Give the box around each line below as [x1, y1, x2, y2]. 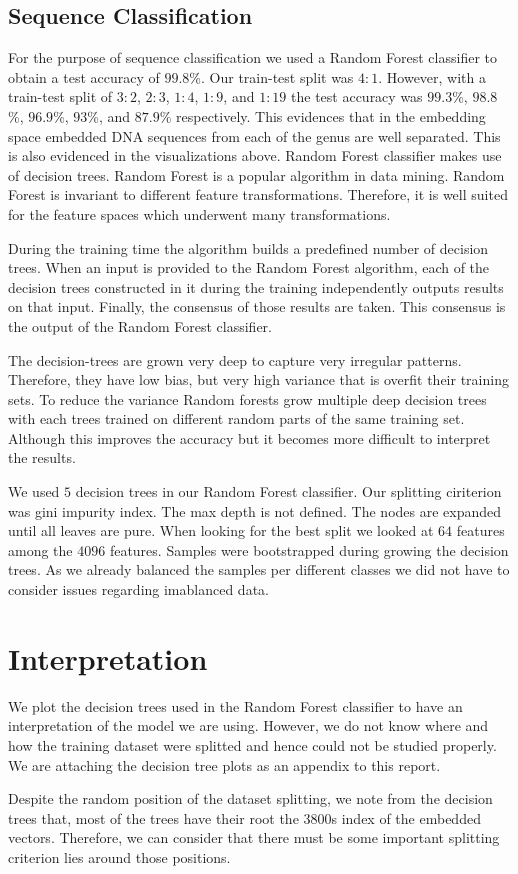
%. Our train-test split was [189, 66, 354, 87]
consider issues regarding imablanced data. [8, 579, 269, 600]
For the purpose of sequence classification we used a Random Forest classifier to [8, 47, 497, 68]
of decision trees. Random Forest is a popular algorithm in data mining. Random [8, 164, 505, 185]
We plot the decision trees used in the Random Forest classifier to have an [8, 695, 463, 716]
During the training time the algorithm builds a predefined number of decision [8, 237, 489, 258]
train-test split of [8, 86, 113, 107]
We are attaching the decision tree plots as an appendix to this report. [8, 754, 441, 775]
